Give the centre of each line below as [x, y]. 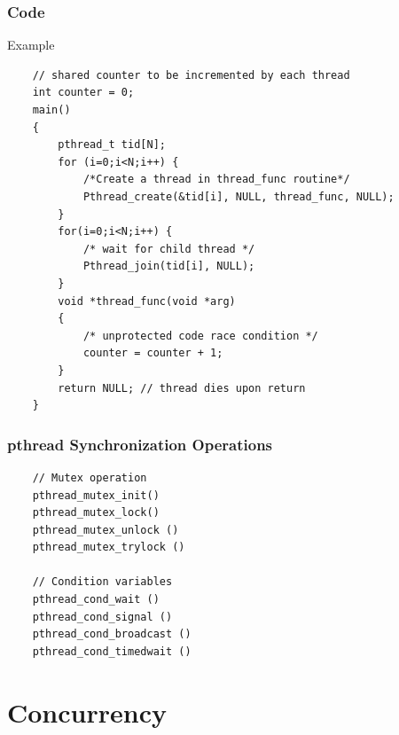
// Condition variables [102, 582]
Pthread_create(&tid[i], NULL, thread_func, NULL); [239, 196]
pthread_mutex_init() [96, 495]
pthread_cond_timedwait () [112, 651]
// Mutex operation [90, 477]
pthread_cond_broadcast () [112, 634]
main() [51, 110]
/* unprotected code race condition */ [200, 336]
